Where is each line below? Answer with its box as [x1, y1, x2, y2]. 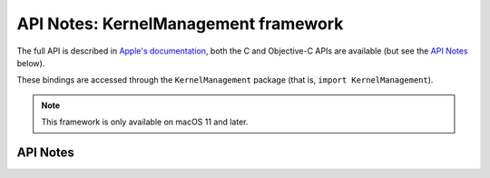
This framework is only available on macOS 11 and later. [41, 116, 249, 127]
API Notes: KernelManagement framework [16, 14, 344, 34]
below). [16, 57, 45, 68]
